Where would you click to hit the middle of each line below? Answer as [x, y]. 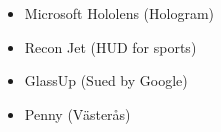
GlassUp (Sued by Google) [106, 80]
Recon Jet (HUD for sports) [110, 46]
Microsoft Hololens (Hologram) [119, 13]
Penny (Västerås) [77, 113]
